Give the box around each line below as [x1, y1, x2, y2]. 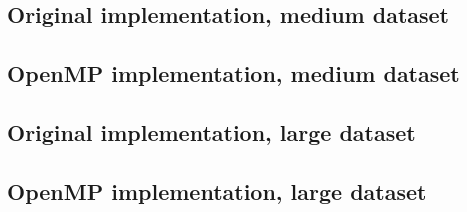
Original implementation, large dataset [7, 116, 416, 147]
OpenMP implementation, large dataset [7, 175, 427, 206]
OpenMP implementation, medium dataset [7, 58, 460, 89]
